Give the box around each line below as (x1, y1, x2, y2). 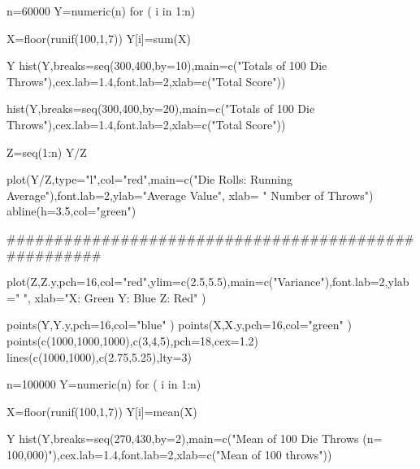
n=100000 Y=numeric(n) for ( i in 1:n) (6, 376, 201, 393)
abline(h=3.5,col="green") (6, 202, 136, 219)
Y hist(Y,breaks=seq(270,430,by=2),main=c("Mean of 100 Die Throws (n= (6, 430, 383, 447)
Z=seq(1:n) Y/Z (6, 143, 87, 160)
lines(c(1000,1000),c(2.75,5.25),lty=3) (6, 348, 192, 365)
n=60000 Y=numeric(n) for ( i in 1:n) (6, 2, 196, 19)
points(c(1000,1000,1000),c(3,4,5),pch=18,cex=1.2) (6, 332, 259, 349)
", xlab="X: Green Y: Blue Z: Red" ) (23, 289, 206, 306)
